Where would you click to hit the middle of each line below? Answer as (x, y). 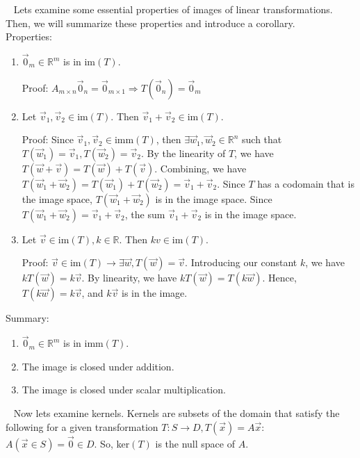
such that (262, 139)
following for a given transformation (82, 426)
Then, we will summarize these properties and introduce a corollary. (150, 23)
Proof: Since (48, 139)
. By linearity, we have (129, 278)
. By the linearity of (183, 153)
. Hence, (279, 278)
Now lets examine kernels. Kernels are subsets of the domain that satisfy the (177, 412)
